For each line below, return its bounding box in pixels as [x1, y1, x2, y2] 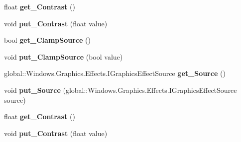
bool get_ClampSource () [4, 35, 91, 45]
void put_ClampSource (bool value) [4, 51, 123, 62]
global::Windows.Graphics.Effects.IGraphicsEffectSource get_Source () [4, 68, 226, 78]
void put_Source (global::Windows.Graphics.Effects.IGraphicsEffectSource [4, 84, 237, 95]
